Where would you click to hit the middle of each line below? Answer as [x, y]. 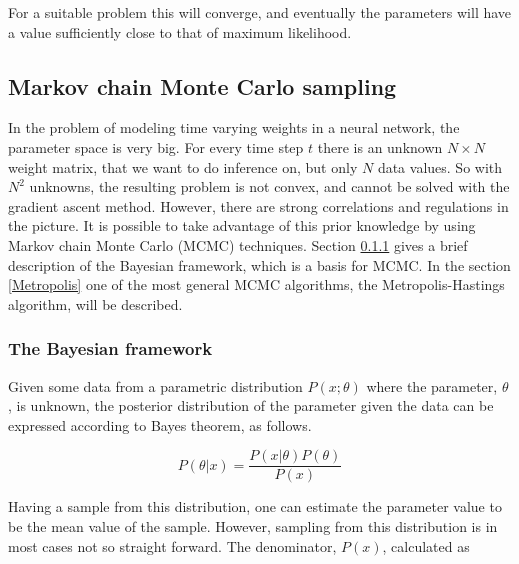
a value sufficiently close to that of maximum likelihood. [180, 31]
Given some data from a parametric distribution [155, 385]
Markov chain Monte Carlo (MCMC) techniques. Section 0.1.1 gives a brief [238, 244]
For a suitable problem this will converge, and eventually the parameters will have [260, 12]
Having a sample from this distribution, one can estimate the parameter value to [255, 506]
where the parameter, [432, 385]
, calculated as [426, 545]
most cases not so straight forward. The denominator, [172, 545]
